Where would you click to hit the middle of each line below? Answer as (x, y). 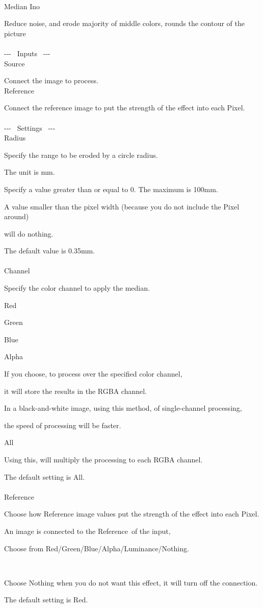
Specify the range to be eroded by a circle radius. (81, 155)
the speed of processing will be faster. (63, 425)
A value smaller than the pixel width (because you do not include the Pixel (122, 206)
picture (15, 33)
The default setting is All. (45, 476)
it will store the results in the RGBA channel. (75, 391)
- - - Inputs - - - (27, 53)
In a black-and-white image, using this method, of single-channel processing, (123, 408)
